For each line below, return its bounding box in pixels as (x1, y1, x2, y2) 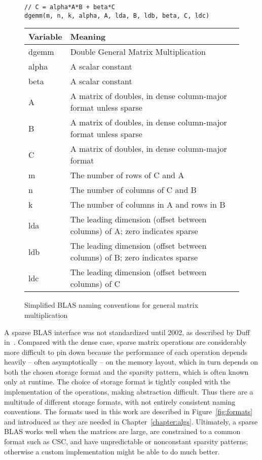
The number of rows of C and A (70, 169, 184, 181)
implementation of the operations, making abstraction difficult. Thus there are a (4, 386, 253, 397)
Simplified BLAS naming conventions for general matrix (24, 300, 198, 310)
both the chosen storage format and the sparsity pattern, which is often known (4, 366, 249, 377)
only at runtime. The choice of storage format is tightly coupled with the (4, 376, 231, 387)
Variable (28, 30, 62, 43)
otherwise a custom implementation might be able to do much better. (4, 446, 220, 456)
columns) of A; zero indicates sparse (70, 225, 198, 237)
